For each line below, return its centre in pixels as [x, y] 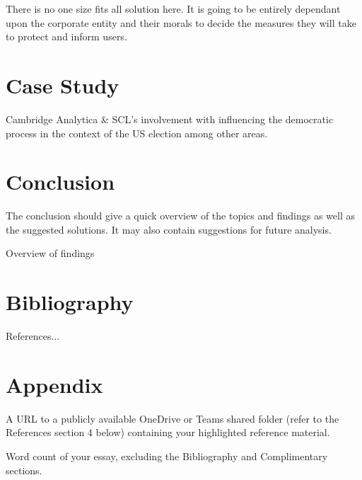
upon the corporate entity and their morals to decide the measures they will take [181, 22]
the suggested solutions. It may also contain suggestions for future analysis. [169, 229]
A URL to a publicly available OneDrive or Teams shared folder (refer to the [173, 418]
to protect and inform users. [66, 36]
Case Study [63, 85]
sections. [24, 470]
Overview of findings [50, 253]
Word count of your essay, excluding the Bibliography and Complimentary [167, 456]
